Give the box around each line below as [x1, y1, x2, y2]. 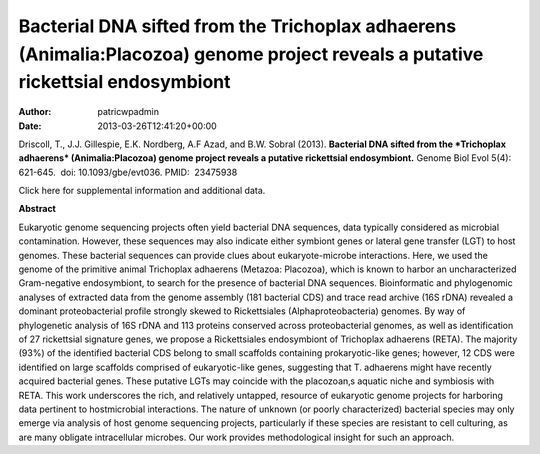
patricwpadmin [97, 106, 160, 118]
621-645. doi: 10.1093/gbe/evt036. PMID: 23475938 [18, 166, 238, 178]
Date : [18, 120, 42, 132]
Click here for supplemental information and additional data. [18, 185, 266, 197]
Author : [18, 106, 52, 118]
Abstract [18, 203, 57, 215]
